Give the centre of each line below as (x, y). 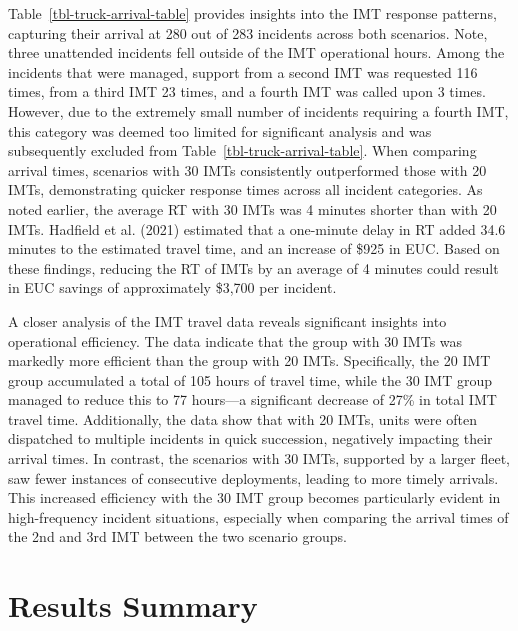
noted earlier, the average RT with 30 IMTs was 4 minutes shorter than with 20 (252, 208)
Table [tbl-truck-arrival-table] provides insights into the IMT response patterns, (252, 13)
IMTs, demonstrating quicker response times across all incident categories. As (245, 189)
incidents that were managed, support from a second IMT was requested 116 (243, 71)
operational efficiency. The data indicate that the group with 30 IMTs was (235, 340)
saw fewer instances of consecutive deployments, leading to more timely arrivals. (253, 477)
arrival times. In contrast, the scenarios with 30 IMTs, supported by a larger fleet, (259, 458)
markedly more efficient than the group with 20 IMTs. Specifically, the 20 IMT (249, 360)
